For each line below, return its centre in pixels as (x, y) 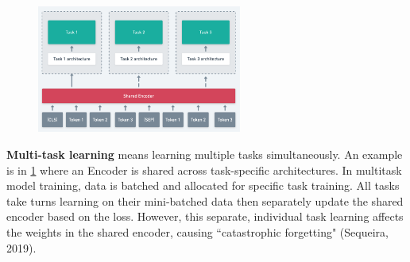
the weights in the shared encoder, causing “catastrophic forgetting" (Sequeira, (197, 232)
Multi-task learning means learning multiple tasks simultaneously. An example (205, 154)
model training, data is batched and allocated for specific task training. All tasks (203, 185)
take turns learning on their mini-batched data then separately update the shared (205, 200)
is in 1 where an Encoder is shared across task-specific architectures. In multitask (204, 170)
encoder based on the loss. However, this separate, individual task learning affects (205, 216)
